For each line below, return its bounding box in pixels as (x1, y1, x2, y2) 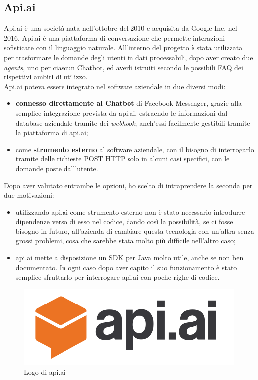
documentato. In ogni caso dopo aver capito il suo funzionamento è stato (15, 262, 237, 272)
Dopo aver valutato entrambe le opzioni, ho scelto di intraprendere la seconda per (4, 180, 253, 190)
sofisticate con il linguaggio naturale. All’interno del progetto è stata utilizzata (4, 42, 243, 53)
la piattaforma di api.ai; (15, 127, 88, 138)
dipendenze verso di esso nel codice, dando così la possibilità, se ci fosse (15, 216, 233, 227)
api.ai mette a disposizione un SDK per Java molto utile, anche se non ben (15, 252, 244, 263)
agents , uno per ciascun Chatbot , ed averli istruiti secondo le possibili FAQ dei (4, 62, 243, 72)
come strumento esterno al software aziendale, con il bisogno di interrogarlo (15, 144, 254, 154)
